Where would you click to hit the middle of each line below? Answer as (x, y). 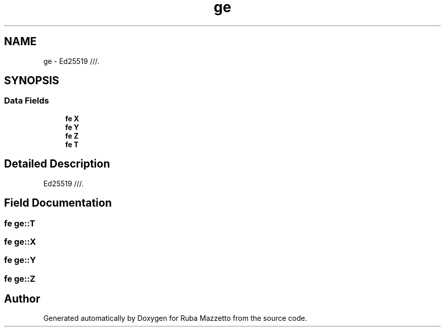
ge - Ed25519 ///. (71, 61)
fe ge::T (20, 223)
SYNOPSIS (32, 81)
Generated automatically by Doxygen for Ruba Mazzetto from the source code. (175, 318)
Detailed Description (57, 164)
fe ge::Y (20, 260)
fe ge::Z (20, 278)
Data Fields (27, 101)
